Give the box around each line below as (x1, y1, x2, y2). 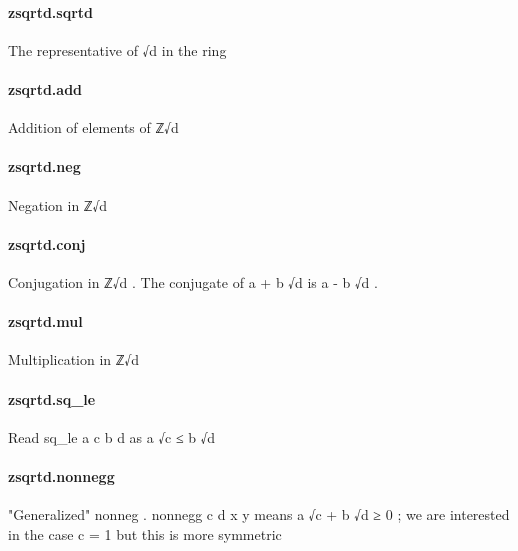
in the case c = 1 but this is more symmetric (8, 523, 282, 544)
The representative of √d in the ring (8, 39, 227, 60)
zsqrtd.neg (8, 156, 81, 177)
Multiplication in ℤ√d (8, 349, 139, 370)
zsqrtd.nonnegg (8, 465, 115, 486)
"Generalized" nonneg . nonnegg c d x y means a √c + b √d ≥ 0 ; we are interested (8, 504, 510, 525)
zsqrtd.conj (8, 233, 86, 254)
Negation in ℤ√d (8, 194, 108, 215)
